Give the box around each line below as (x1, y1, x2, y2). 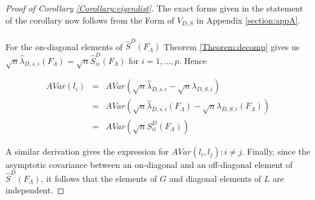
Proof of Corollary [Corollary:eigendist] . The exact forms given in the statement (5, 2, 303, 14)
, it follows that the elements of (41, 172, 157, 184)
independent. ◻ (5, 184, 65, 196)
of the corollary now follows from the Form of (5, 13, 174, 26)
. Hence (179, 54, 207, 66)
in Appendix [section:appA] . (196, 13, 300, 26)
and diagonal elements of (169, 172, 262, 184)
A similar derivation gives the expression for (5, 144, 169, 157)
